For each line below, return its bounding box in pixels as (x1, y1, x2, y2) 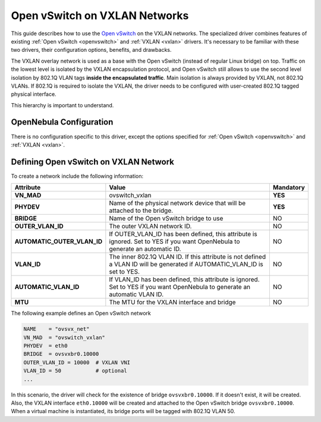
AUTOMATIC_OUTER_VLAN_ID (14, 237, 103, 246)
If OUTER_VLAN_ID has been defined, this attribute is (109, 230, 258, 238)
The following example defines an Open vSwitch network (11, 310, 151, 317)
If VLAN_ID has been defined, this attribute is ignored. (109, 275, 260, 284)
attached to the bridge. (109, 206, 174, 215)
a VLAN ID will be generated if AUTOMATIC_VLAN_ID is (109, 260, 264, 268)
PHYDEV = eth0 (23, 343, 68, 349)
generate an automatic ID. (109, 245, 181, 253)
